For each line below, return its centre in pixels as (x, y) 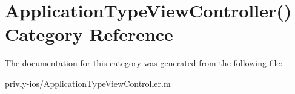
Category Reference (89, 34)
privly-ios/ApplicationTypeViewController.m (88, 83)
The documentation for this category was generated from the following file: (144, 63)
